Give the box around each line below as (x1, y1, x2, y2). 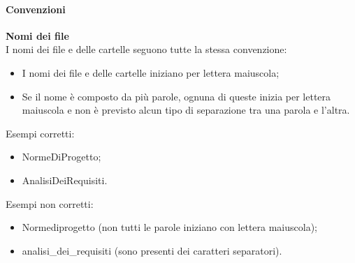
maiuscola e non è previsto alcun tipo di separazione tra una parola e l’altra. (22, 103, 350, 117)
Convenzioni (6, 1, 66, 16)
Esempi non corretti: (6, 196, 94, 211)
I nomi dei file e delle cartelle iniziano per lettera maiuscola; (22, 65, 280, 80)
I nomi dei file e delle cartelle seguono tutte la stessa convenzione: (6, 42, 287, 57)
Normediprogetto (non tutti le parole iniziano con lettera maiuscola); (22, 220, 317, 234)
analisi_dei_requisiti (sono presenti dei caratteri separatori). (22, 243, 282, 257)
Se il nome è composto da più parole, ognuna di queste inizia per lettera (22, 89, 331, 103)
